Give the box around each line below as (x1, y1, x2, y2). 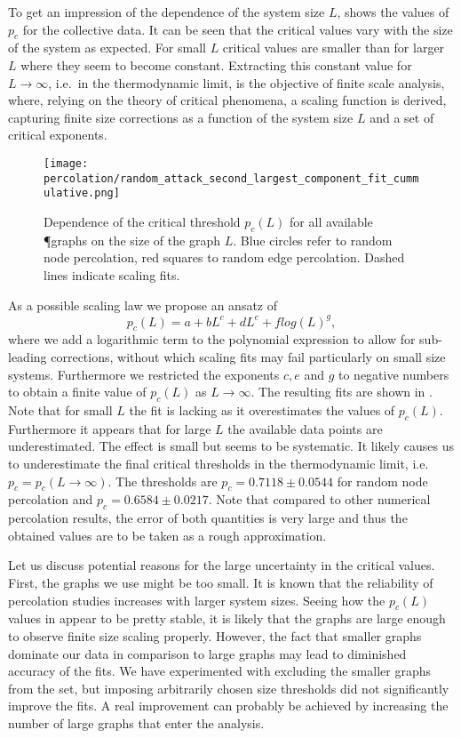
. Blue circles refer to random (233, 230, 393, 249)
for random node (337, 471, 428, 490)
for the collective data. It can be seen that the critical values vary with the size (22, 20, 453, 38)
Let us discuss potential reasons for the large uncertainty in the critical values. (8, 556, 435, 574)
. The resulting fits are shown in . (250, 382, 433, 401)
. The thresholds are (107, 471, 218, 490)
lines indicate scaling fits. (44, 265, 180, 284)
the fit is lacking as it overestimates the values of (129, 400, 395, 419)
